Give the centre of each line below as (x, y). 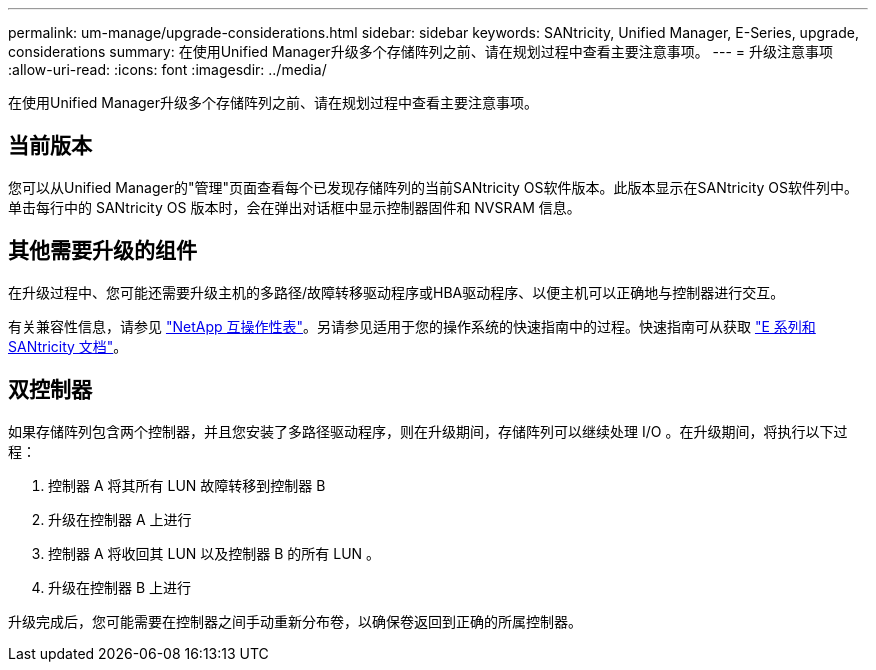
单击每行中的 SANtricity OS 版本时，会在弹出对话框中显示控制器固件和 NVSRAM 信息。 (294, 207)
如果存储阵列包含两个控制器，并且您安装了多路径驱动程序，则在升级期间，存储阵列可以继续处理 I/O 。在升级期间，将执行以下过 (428, 431)
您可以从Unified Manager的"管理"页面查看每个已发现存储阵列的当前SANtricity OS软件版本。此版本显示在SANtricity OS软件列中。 (433, 187)
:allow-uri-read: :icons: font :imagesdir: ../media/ (167, 69)
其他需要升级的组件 (102, 251)
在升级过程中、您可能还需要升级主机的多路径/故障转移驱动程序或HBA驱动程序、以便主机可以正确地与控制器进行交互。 (396, 292)
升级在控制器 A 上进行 (120, 519)
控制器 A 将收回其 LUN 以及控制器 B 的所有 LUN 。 (214, 553)
